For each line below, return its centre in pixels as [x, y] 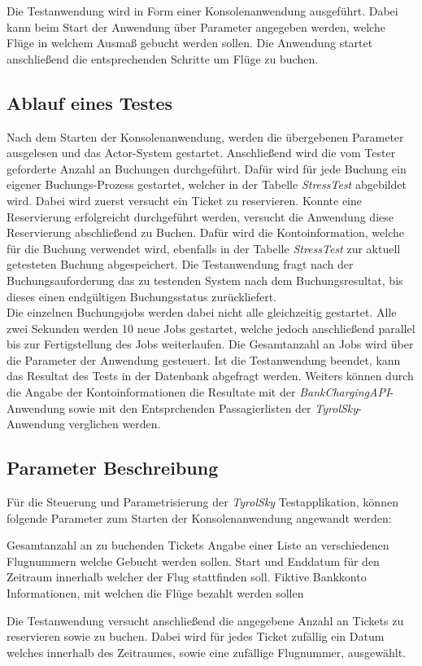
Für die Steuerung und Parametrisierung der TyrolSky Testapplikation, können [202, 502]
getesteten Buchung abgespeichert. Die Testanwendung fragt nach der [180, 264]
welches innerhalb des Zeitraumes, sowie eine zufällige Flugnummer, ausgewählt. [207, 652]
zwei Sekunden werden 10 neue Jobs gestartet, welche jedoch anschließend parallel [211, 328]
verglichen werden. [115, 424]
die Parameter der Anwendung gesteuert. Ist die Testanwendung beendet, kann [204, 359]
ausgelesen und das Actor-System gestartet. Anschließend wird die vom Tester [201, 153]
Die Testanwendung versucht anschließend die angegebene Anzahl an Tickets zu [205, 620]
